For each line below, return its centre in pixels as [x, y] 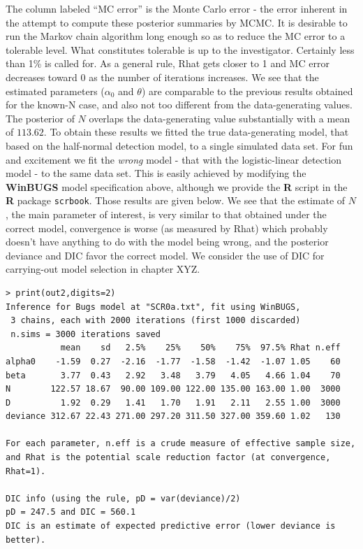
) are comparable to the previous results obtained [247, 91]
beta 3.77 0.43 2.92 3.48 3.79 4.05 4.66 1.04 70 [173, 375]
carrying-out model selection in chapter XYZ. [103, 269]
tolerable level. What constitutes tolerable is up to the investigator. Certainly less [180, 49]
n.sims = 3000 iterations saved [86, 334]
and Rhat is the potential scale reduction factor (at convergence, [168, 458]
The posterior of [40, 118]
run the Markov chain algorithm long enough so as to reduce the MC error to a [176, 36]
